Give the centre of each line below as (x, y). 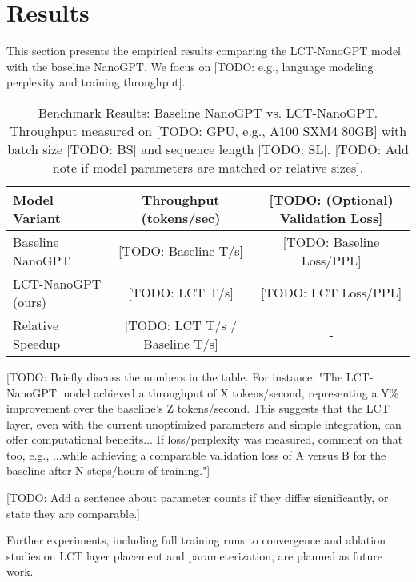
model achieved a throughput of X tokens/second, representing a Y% (230, 392)
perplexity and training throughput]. (96, 82)
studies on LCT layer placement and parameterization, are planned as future (195, 555)
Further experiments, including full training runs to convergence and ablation (196, 540)
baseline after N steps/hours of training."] (108, 470)
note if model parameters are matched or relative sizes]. (208, 167)
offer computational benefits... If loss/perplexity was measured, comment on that (205, 439)
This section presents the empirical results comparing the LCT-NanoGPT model (204, 51)
